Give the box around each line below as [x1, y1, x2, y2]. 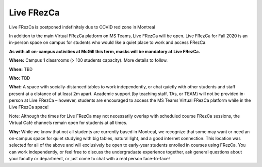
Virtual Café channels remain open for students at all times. [9, 120, 128, 125]
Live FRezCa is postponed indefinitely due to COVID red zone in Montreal [9, 24, 155, 30]
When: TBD [9, 66, 33, 72]
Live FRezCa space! [9, 104, 49, 110]
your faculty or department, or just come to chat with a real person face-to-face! [9, 156, 170, 162]
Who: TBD [9, 75, 30, 81]
